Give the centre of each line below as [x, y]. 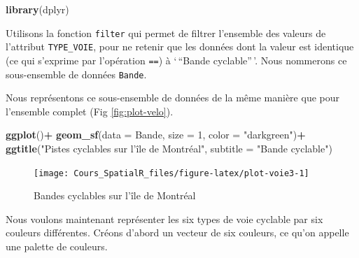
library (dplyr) [37, 9]
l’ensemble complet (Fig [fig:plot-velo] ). [90, 111]
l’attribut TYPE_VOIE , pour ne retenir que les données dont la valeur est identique [180, 46]
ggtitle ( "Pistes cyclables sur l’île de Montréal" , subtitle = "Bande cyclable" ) [169, 148]
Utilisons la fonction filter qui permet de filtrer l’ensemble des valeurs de [166, 33]
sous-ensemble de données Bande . [76, 74]
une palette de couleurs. [57, 246]
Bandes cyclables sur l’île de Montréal [115, 195]
